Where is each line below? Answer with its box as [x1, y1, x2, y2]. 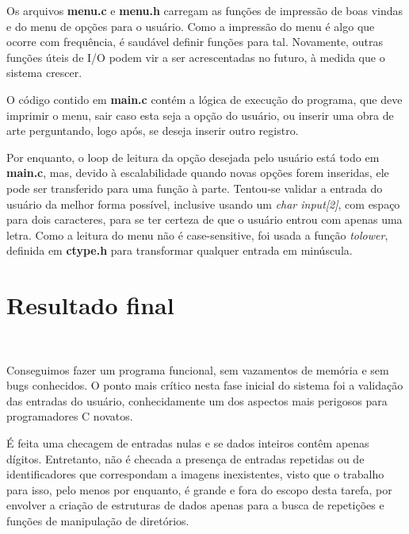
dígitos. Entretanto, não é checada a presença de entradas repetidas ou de [6, 450, 365, 467]
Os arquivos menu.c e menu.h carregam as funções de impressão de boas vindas [6, 2, 403, 18]
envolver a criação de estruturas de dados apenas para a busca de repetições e [6, 497, 384, 513]
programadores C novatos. [6, 408, 133, 425]
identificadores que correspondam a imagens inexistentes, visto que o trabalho [6, 466, 384, 482]
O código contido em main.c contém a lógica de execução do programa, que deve [6, 90, 403, 107]
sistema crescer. [6, 64, 82, 81]
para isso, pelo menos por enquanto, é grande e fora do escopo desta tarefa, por [6, 481, 392, 498]
